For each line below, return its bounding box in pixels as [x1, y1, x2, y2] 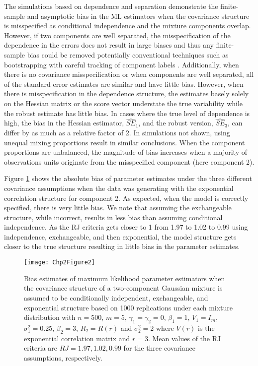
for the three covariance [123, 343, 195, 353]
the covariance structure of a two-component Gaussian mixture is [24, 283, 223, 293]
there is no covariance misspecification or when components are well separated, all [4, 69, 254, 79]
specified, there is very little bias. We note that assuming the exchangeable [4, 202, 232, 213]
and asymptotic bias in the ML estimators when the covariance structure [27, 10, 250, 21]
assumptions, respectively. [24, 352, 102, 363]
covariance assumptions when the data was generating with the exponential [4, 183, 234, 193]
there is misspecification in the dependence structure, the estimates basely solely [4, 88, 249, 99]
